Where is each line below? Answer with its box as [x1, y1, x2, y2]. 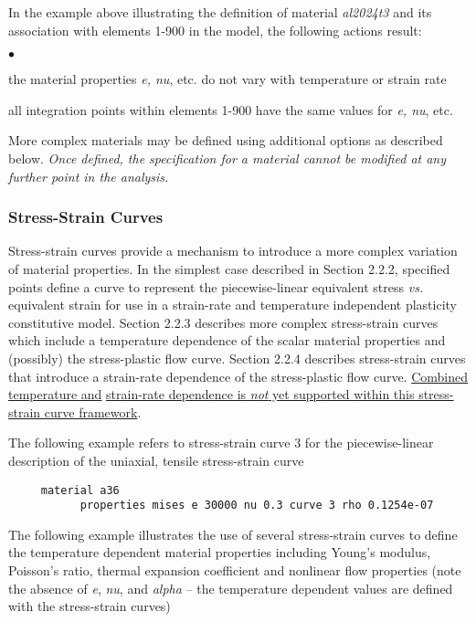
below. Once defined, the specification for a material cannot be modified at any [8, 148, 447, 167]
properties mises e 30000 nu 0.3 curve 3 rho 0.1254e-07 [79, 499, 434, 512]
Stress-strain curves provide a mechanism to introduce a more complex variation [8, 241, 458, 260]
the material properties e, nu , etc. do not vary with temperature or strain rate [8, 69, 447, 89]
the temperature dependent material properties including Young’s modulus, [8, 543, 431, 562]
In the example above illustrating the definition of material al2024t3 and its [8, 3, 432, 21]
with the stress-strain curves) [8, 596, 171, 616]
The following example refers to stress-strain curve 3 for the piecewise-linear [8, 433, 434, 452]
